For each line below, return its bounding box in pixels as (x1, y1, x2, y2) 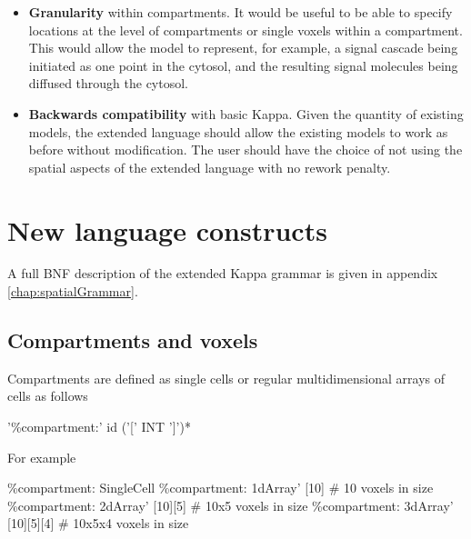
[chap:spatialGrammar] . (7, 282, 138, 301)
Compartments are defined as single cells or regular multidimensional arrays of (7, 368, 445, 387)
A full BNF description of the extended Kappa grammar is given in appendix (7, 264, 438, 283)
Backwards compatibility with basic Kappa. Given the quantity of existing (28, 104, 464, 123)
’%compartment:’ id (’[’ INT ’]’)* (7, 417, 191, 436)
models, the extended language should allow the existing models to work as (28, 122, 448, 141)
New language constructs (7, 211, 327, 248)
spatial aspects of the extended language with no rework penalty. (28, 157, 391, 176)
